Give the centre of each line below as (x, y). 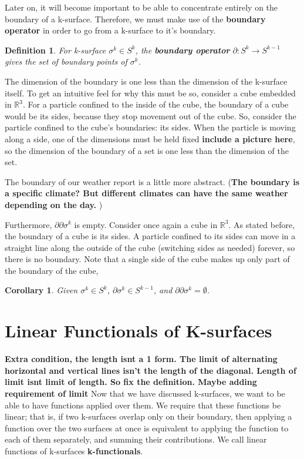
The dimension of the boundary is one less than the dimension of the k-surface (146, 81)
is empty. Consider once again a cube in (146, 224)
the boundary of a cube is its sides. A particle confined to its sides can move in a (150, 236)
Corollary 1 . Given (41, 290)
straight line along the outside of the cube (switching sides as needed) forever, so (150, 247)
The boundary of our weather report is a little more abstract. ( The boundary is (152, 181)
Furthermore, (28, 224)
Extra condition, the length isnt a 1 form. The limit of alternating (141, 359)
